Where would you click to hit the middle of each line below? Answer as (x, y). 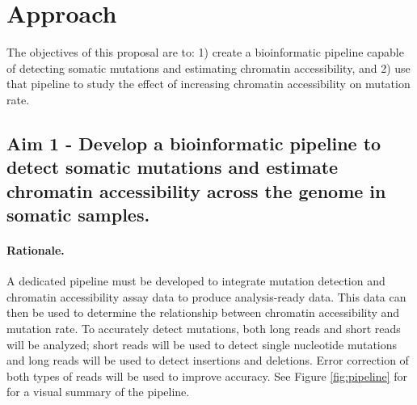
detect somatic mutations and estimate (173, 167)
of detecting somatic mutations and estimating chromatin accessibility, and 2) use (208, 67)
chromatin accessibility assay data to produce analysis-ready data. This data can (206, 296)
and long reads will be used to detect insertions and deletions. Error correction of (208, 360)
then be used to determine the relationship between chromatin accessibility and (203, 312)
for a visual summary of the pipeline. (98, 392)
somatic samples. (78, 215)
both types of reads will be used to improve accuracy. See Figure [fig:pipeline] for (207, 375)
